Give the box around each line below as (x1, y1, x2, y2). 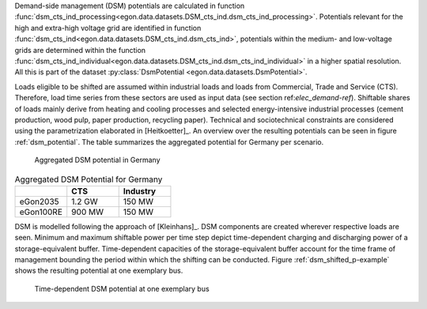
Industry (123, 186, 157, 197)
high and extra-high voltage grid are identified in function (14, 23, 202, 32)
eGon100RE (19, 206, 63, 217)
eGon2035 (19, 196, 59, 207)
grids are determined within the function (14, 45, 146, 55)
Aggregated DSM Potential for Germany (14, 174, 163, 185)
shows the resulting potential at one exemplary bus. (14, 266, 183, 276)
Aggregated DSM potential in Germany (34, 155, 161, 165)
